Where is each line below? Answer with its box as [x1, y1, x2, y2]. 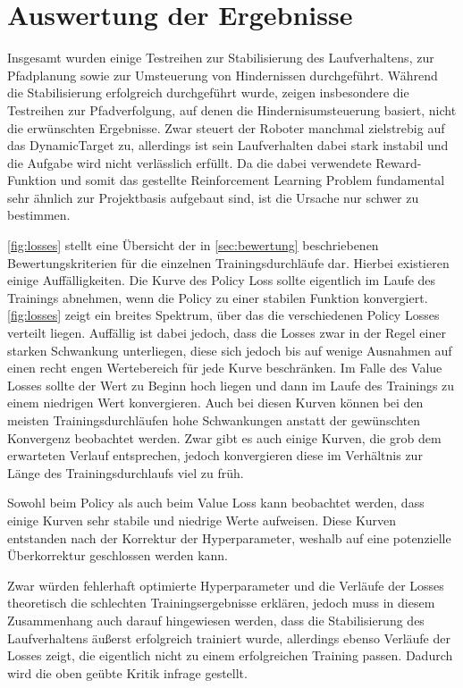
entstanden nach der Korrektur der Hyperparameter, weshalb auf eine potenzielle [7, 528, 451, 547]
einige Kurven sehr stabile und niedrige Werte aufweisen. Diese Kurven [7, 510, 397, 529]
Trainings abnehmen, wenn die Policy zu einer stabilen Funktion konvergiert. [7, 288, 428, 306]
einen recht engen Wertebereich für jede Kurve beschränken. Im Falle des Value [7, 358, 442, 377]
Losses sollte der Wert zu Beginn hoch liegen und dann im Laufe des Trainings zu [7, 375, 455, 394]
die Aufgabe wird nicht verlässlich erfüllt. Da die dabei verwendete [7, 153, 372, 172]
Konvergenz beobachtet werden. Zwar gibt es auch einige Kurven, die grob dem [7, 428, 442, 447]
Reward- [375, 153, 422, 172]
